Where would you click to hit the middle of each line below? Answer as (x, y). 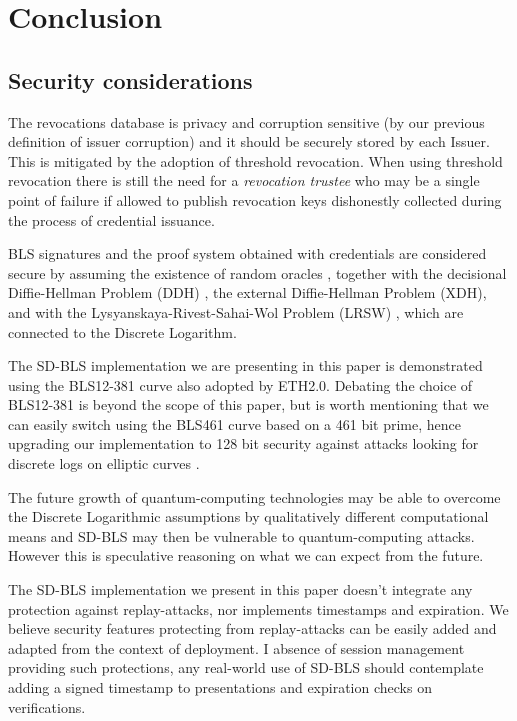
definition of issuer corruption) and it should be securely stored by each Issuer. (249, 141)
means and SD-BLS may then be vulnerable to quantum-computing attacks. (241, 535)
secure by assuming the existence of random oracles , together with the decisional (257, 272)
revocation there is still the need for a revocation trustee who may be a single (244, 180)
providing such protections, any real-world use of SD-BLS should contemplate (246, 667)
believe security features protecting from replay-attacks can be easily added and (252, 628)
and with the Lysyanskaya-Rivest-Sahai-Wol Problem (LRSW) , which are (236, 311)
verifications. (47, 706)
